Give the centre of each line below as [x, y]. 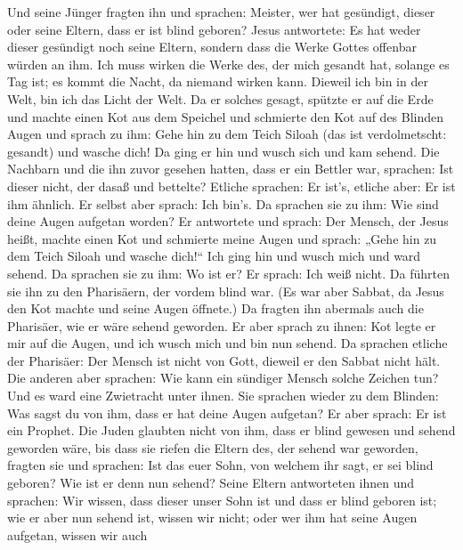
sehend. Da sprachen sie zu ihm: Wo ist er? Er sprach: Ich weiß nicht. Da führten [228, 273]
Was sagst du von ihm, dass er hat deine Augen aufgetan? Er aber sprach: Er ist [227, 412]
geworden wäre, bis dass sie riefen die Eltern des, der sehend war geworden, [213, 447]
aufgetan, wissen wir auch [77, 534]
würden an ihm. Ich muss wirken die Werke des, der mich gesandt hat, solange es [228, 64]
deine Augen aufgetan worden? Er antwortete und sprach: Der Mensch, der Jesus [228, 221]
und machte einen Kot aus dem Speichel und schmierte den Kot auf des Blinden [226, 116]
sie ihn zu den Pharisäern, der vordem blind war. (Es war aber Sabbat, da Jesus [226, 291]
